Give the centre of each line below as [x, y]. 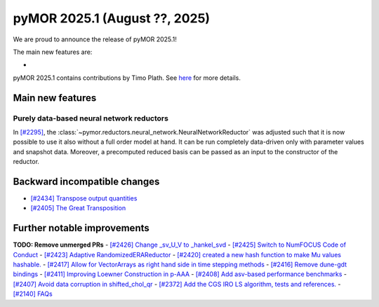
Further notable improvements [81, 228]
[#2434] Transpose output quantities [84, 198]
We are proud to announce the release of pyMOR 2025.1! [95, 39]
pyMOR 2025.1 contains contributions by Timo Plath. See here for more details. [127, 78]
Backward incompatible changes [86, 181]
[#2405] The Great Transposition [78, 208]
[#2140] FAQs [33, 294]
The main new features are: [53, 52]
